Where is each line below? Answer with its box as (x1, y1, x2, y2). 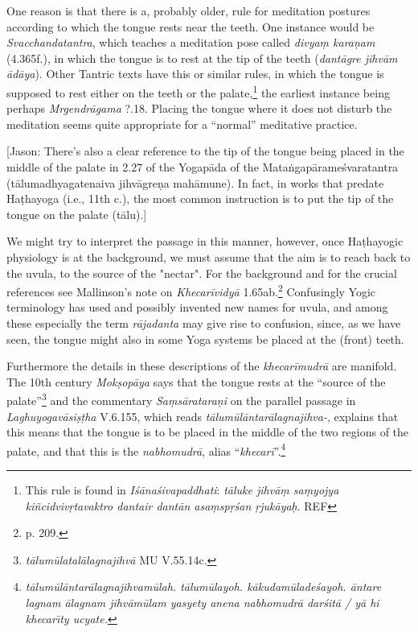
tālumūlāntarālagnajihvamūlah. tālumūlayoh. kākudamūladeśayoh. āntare (25, 578, 382, 595)
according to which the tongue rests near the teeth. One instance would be (6, 18, 375, 35)
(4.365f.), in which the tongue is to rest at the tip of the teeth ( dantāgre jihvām (6, 49, 398, 66)
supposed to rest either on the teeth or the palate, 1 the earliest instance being (6, 81, 390, 101)
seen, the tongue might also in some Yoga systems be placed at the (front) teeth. (6, 330, 404, 347)
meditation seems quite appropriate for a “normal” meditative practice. (6, 115, 358, 132)
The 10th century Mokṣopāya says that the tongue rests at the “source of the (6, 373, 386, 390)
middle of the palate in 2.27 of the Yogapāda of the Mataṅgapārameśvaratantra (6, 159, 399, 175)
